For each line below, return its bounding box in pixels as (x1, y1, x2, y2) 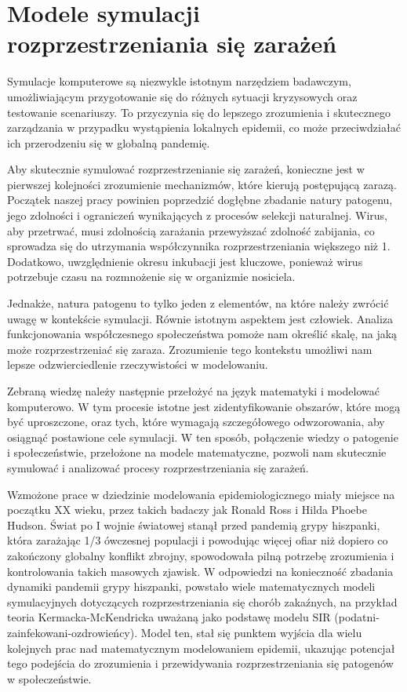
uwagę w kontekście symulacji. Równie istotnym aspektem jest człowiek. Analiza (7, 310, 394, 326)
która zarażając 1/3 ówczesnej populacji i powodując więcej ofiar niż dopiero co (7, 532, 388, 548)
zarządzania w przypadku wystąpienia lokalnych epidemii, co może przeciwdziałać (7, 119, 401, 136)
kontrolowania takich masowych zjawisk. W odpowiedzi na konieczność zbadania (7, 563, 394, 579)
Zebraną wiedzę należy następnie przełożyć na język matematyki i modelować (7, 383, 380, 399)
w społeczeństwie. (7, 670, 92, 687)
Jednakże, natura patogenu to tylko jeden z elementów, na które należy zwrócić (7, 295, 389, 311)
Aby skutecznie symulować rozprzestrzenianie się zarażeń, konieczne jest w (7, 161, 365, 177)
